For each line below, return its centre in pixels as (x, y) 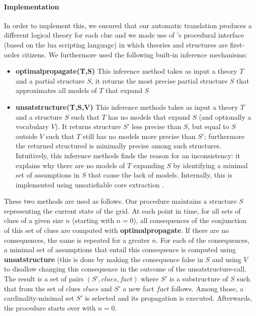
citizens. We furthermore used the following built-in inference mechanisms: (135, 54)
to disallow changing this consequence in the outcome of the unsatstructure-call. (125, 269)
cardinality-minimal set (39, 298)
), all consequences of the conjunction (190, 220)
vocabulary (32, 126)
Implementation (32, 6)
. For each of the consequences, (203, 240)
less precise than (156, 126)
